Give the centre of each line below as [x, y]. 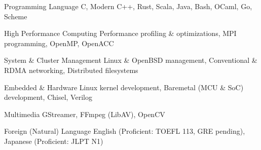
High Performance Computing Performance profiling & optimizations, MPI [120, 33]
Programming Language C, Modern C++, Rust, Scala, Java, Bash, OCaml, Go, [128, 6]
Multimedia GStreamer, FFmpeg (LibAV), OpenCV [85, 114]
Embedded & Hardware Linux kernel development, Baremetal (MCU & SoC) [124, 87]
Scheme [16, 16]
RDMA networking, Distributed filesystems [71, 70]
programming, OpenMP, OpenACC [59, 43]
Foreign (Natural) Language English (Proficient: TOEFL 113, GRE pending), [125, 131]
